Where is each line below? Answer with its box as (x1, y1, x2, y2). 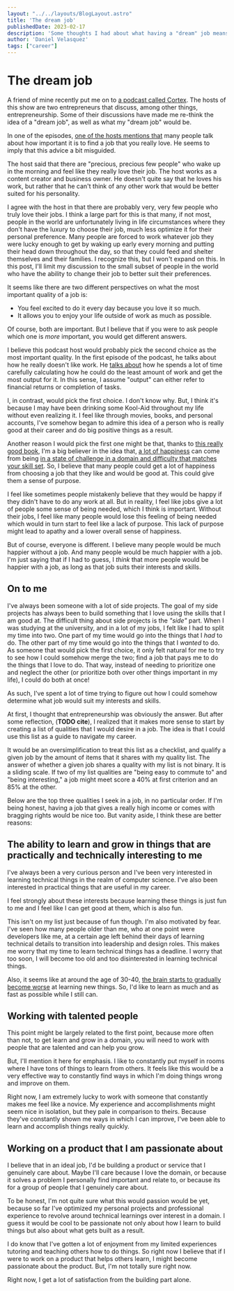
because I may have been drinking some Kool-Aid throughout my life (7, 404, 204, 412)
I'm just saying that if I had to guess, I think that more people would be (7, 555, 209, 563)
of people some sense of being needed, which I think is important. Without (7, 505, 221, 513)
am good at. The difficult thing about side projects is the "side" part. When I (7, 616, 224, 625)
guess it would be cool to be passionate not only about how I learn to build (7, 1219, 221, 1228)
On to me (7, 583, 47, 595)
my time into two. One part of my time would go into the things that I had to (7, 631, 223, 639)
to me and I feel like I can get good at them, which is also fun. (7, 903, 183, 912)
